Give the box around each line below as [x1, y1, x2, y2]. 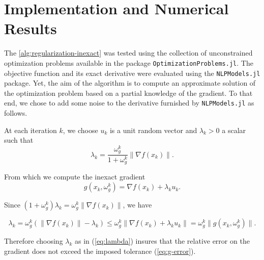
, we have [123, 199, 152, 210]
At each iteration [4, 124, 57, 135]
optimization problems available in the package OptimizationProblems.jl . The [4, 57, 253, 68]
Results [4, 18, 57, 39]
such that [4, 135, 34, 145]
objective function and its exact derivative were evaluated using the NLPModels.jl [4, 67, 260, 78]
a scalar [222, 124, 246, 135]
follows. [4, 108, 27, 118]
